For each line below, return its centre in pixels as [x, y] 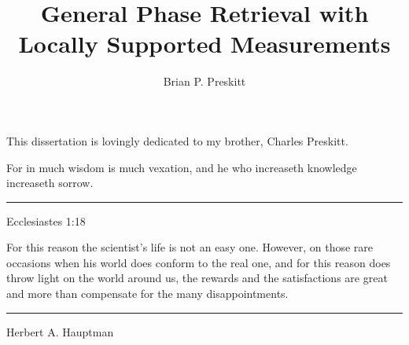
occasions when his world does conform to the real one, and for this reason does [199, 262]
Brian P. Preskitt [204, 81]
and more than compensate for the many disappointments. [147, 294]
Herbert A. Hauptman [60, 331]
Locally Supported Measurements [204, 44]
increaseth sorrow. [50, 183]
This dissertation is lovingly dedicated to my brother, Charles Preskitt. [177, 140]
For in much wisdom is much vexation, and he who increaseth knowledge [182, 167]
